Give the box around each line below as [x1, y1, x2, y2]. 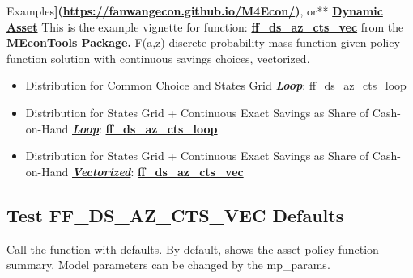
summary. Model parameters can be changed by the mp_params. [6, 256, 330, 273]
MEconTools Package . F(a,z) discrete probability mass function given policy [6, 34, 400, 51]
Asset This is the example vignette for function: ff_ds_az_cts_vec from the [6, 18, 404, 35]
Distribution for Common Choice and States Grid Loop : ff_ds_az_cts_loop [25, 77, 407, 94]
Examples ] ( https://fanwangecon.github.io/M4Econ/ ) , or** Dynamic [6, 2, 383, 19]
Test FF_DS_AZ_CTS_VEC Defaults [6, 202, 344, 227]
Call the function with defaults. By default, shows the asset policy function [6, 240, 379, 257]
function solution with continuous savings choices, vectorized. [6, 49, 310, 66]
